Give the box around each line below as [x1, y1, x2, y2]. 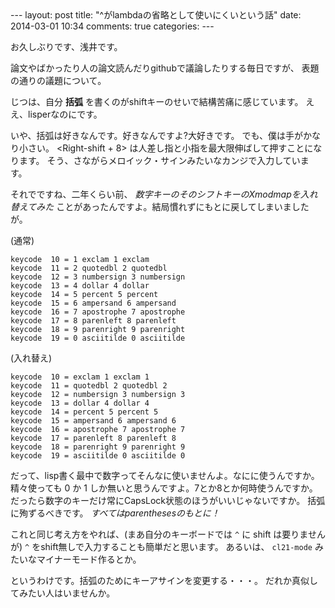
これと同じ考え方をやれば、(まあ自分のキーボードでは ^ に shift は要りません [10, 528, 326, 540]
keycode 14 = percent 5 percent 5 [10, 407, 159, 417]
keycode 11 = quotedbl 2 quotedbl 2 [10, 381, 168, 391]
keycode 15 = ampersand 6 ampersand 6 [10, 416, 177, 426]
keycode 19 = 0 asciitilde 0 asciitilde [10, 333, 186, 343]
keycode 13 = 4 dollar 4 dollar [10, 281, 150, 291]
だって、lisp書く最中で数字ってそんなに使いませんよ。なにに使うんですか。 [10, 470, 320, 481]
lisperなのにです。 [27, 108, 103, 120]
